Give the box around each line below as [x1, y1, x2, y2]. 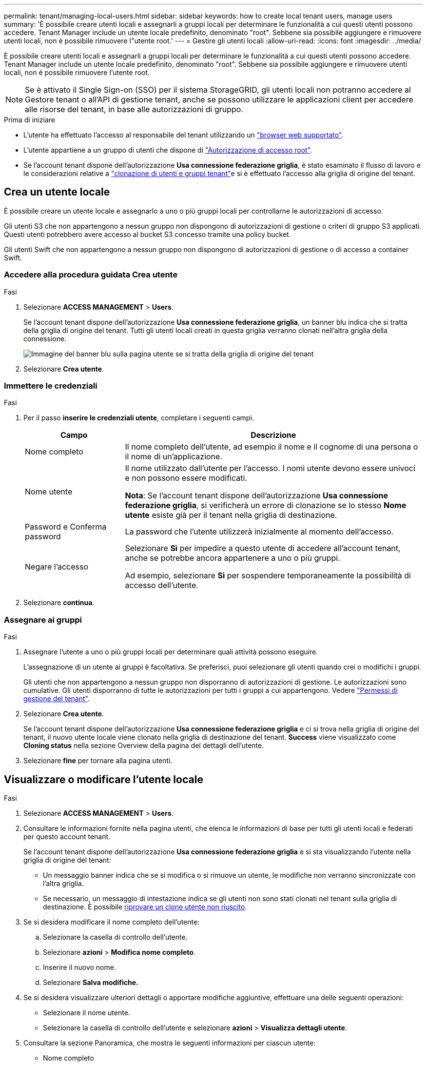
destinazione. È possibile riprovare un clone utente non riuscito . [43, 902, 247, 911]
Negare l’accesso [25, 562, 88, 572]
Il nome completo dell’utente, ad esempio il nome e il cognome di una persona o [125, 442, 418, 452]
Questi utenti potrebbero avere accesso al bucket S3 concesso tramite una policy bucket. [4, 230, 291, 238]
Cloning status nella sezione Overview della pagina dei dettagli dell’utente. [23, 741, 264, 750]
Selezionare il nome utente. [43, 1008, 130, 1017]
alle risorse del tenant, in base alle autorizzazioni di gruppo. [25, 104, 243, 114]
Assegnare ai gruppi [4, 614, 82, 625]
